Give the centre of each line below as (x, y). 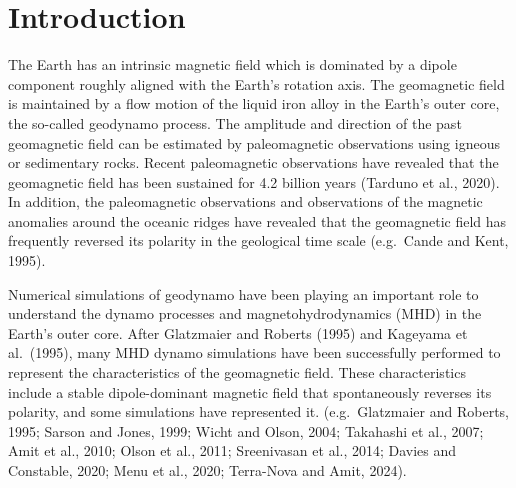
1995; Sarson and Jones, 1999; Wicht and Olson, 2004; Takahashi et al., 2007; (246, 430)
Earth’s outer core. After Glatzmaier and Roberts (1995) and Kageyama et (238, 332)
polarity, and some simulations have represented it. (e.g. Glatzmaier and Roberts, (258, 411)
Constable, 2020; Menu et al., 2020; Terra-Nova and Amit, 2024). (207, 470)
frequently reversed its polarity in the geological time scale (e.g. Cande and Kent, (258, 240)
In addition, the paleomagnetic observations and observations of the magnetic (245, 201)
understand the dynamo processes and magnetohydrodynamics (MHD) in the (245, 313)
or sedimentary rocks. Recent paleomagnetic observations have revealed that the (253, 162)
